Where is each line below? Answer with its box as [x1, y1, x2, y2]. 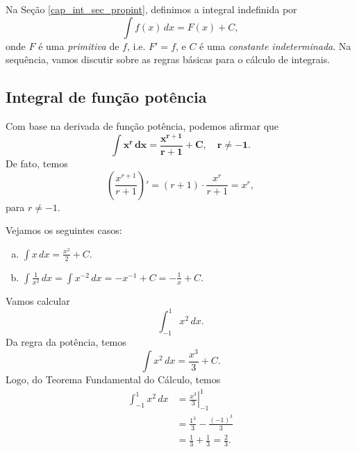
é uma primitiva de [38, 38, 119, 53]
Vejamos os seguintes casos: [6, 223, 122, 237]
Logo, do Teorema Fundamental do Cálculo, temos [6, 372, 221, 387]
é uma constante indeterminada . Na [199, 38, 351, 53]
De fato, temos [6, 156, 68, 171]
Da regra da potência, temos [6, 334, 126, 349]
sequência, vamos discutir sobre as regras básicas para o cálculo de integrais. [6, 52, 331, 67]
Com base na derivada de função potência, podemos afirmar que [6, 118, 279, 133]
